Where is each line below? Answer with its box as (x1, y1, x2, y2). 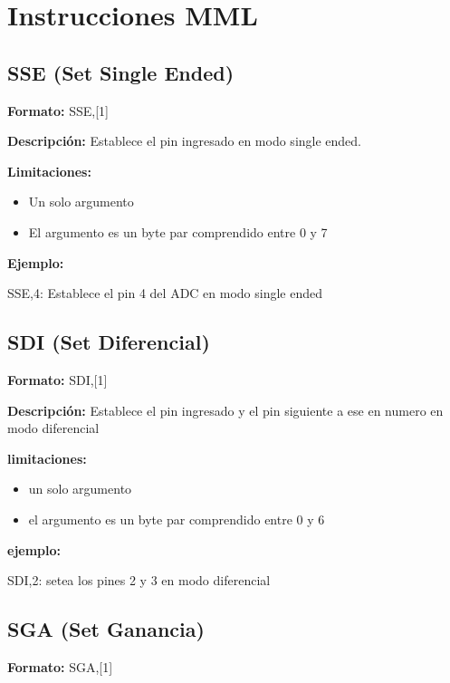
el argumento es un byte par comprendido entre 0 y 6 (28, 509, 325, 528)
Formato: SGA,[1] (7, 657, 113, 676)
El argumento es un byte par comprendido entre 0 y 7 (28, 222, 328, 241)
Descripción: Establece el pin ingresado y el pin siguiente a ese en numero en (7, 400, 444, 419)
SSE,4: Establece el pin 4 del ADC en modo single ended (7, 284, 323, 303)
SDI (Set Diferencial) (7, 328, 210, 356)
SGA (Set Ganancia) (7, 615, 205, 643)
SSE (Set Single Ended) (7, 58, 235, 86)
